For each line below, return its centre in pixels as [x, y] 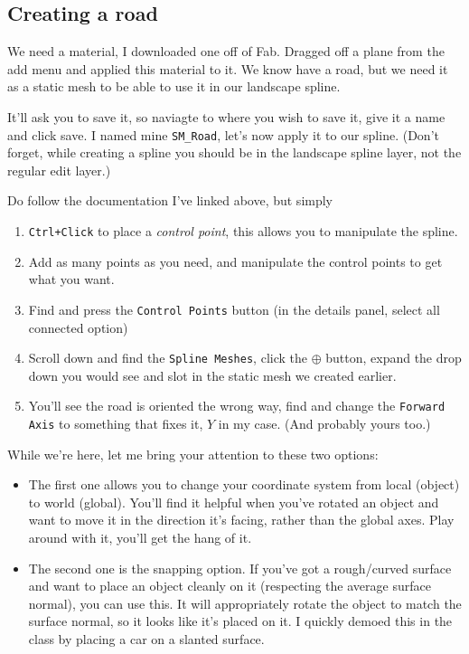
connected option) [78, 327]
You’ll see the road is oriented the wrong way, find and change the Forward [237, 406]
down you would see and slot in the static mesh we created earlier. [212, 375]
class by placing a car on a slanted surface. [146, 639]
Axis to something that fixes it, [116, 424]
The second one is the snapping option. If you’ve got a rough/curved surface [240, 568]
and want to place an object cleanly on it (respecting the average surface [230, 586]
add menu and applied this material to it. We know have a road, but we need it [228, 68]
